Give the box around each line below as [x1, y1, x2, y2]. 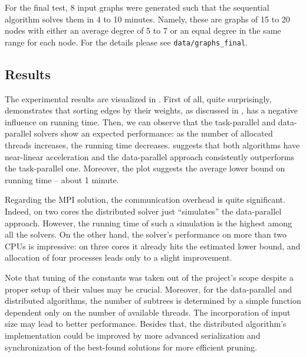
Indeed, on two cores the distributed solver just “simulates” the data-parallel [5, 205, 282, 217]
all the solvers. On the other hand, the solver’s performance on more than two [5, 228, 287, 241]
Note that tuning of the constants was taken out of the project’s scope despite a [5, 271, 294, 283]
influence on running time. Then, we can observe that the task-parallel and [5, 115, 276, 128]
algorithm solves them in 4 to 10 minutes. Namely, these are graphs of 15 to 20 [5, 12, 290, 25]
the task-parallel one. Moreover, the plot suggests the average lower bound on [5, 162, 285, 174]
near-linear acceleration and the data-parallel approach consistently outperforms [5, 150, 294, 163]
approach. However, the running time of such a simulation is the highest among [5, 216, 292, 229]
